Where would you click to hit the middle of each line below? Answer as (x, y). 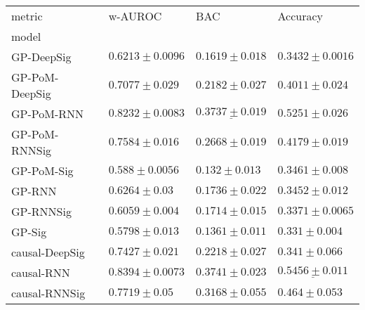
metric (27, 16)
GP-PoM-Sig (42, 170)
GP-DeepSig (41, 57)
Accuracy (300, 16)
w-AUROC (135, 16)
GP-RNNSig (41, 211)
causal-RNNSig (48, 293)
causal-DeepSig (48, 252)
